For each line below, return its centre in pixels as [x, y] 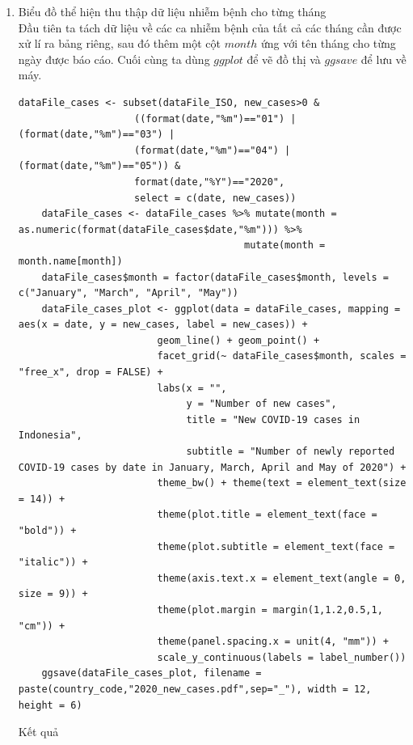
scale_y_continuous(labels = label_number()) [282, 657]
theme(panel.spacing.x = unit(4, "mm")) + [273, 642]
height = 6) [50, 705]
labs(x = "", [192, 388]
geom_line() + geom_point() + [238, 340]
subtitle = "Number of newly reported [291, 452]
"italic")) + [53, 563]
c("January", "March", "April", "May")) [128, 293]
